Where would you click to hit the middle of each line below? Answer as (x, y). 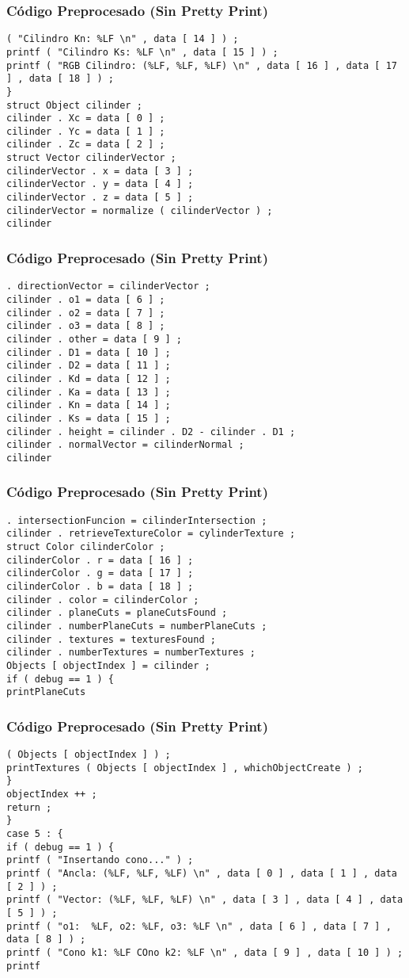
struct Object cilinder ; (74, 105)
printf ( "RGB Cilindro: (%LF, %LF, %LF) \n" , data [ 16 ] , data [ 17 (202, 65)
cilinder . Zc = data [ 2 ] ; (86, 145)
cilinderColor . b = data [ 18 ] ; (100, 586)
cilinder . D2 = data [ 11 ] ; (89, 366)
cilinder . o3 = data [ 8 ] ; (86, 326)
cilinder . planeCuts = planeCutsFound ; (117, 613)
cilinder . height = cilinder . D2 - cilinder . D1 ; (151, 432)
